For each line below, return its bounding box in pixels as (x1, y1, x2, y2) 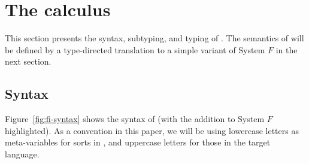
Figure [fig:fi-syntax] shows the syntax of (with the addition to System (5, 113, 265, 125)
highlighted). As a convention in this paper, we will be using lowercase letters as (5, 124, 299, 136)
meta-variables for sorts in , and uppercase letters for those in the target (5, 136, 271, 148)
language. (5, 147, 40, 160)
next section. (5, 55, 51, 68)
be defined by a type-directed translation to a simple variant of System (5, 43, 265, 56)
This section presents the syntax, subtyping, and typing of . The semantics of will (5, 32, 304, 44)
